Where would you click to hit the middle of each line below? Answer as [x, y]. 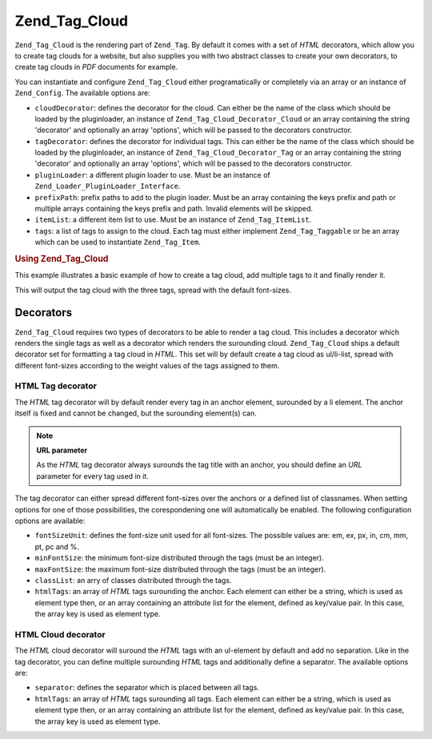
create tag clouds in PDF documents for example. [96, 67]
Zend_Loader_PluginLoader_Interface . [108, 186]
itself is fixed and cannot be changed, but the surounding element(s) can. [136, 413]
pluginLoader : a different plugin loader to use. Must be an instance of [153, 175]
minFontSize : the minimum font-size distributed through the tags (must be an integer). [179, 558]
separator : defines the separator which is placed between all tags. [147, 688]
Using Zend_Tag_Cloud [62, 259]
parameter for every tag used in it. [93, 476]
